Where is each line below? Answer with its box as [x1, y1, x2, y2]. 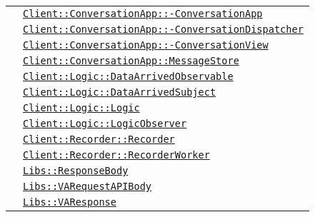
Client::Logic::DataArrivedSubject [23, 86, 216, 98]
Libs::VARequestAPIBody [23, 181, 152, 192]
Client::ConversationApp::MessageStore [23, 55, 239, 66]
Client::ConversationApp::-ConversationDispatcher [23, 24, 304, 35]
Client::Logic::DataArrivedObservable [23, 71, 234, 82]
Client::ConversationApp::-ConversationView [23, 39, 269, 51]
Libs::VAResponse [23, 196, 116, 208]
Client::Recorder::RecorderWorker [23, 149, 210, 161]
